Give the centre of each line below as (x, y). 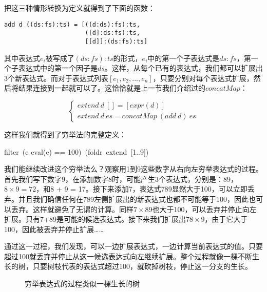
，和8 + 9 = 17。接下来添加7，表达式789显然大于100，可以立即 (142, 189)
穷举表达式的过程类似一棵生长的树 (82, 284)
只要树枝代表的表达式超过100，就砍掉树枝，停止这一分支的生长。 (142, 266)
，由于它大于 (226, 219)
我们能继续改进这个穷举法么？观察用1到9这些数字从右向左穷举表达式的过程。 (133, 169)
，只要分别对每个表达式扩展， (203, 78)
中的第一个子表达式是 (184, 58)
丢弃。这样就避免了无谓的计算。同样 (72, 209)
